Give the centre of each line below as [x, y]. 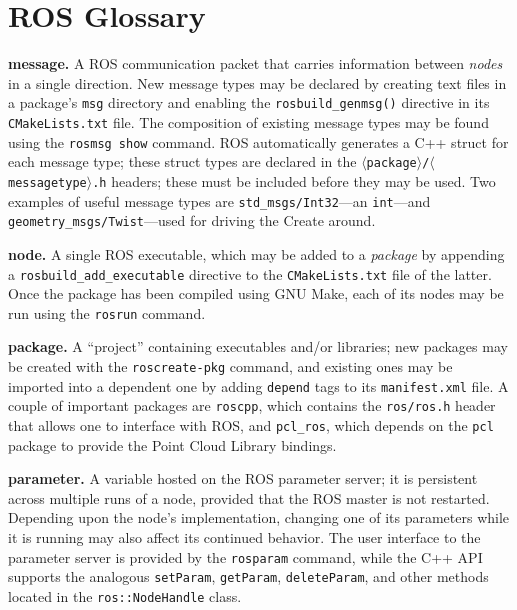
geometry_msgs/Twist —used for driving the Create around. [192, 220]
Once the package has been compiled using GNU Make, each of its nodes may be [256, 293]
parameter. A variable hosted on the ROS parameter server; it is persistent [243, 478]
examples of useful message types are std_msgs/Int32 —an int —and [219, 200]
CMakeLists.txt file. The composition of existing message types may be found [248, 121]
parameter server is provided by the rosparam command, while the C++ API [245, 556]
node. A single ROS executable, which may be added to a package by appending [256, 253]
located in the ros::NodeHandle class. [125, 595]
